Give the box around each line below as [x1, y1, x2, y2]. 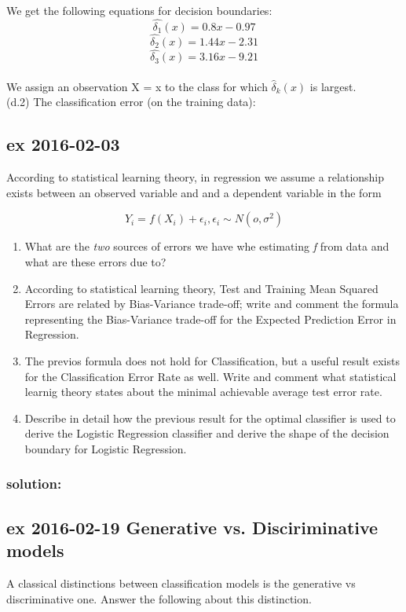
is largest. [309, 78, 357, 94]
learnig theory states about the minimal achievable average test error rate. [24, 383, 382, 400]
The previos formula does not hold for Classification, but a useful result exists [24, 352, 400, 368]
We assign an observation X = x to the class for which [6, 78, 268, 94]
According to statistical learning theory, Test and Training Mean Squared [24, 280, 379, 296]
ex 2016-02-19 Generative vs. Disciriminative [6, 515, 379, 539]
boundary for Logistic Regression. [24, 440, 187, 456]
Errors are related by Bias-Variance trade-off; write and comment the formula [24, 295, 399, 312]
